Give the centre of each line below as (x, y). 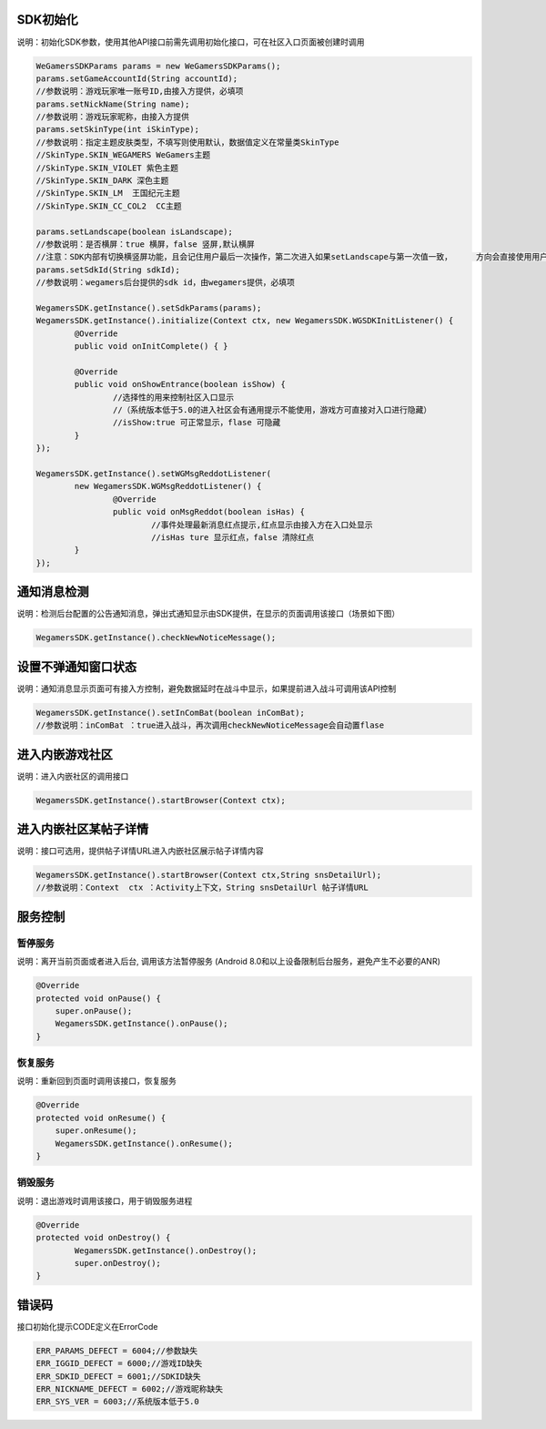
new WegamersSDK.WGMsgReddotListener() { (168, 486)
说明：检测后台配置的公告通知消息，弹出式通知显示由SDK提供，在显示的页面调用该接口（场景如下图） (208, 614)
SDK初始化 (48, 20)
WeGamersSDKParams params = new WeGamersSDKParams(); (158, 66)
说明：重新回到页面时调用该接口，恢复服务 (96, 1081)
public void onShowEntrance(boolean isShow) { (180, 384)
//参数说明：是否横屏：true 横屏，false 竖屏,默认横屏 (145, 244)
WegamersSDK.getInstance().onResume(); (144, 1143)
